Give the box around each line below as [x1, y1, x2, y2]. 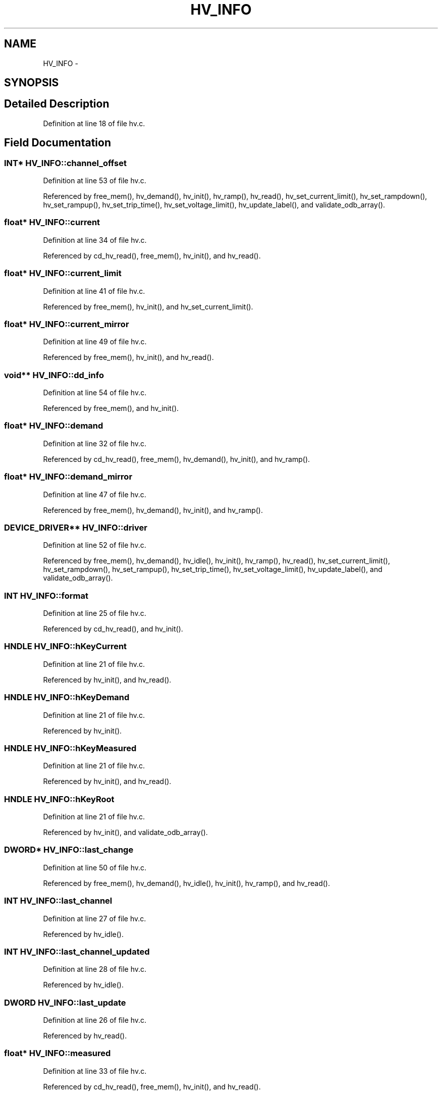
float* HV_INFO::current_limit [4, 268, 122, 279]
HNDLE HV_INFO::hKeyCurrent [4, 641, 127, 652]
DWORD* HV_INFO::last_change [4, 845, 134, 855]
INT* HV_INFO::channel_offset [4, 158, 127, 168]
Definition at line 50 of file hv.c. [43, 863, 147, 872]
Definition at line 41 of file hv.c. [43, 286, 145, 295]
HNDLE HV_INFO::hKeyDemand [4, 692, 130, 703]
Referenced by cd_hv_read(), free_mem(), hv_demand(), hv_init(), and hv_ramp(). [43, 454, 310, 463]
